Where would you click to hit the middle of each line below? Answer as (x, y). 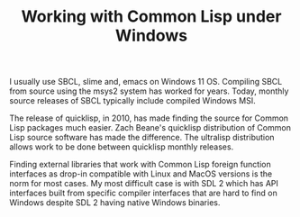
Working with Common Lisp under (151, 17)
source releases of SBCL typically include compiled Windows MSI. (132, 101)
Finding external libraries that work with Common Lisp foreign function (141, 165)
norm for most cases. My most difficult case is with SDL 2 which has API (144, 184)
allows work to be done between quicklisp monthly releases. (122, 147)
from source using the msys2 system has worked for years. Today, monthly (149, 91)
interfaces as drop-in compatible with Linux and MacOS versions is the (141, 174)
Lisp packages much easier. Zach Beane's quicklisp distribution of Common (150, 128)
